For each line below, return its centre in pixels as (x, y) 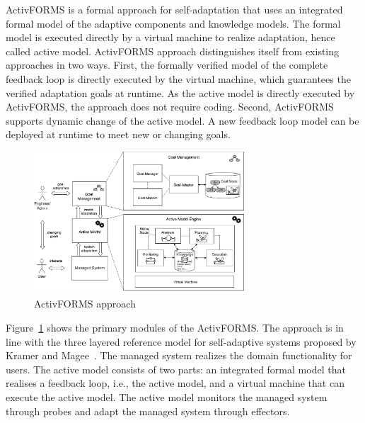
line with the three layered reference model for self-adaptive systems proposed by (181, 341)
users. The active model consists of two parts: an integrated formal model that (176, 369)
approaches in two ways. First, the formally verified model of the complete (167, 65)
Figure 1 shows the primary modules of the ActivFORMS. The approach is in (175, 327)
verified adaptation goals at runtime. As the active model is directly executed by (180, 92)
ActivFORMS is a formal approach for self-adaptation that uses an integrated (174, 9)
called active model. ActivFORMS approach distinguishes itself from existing (173, 51)
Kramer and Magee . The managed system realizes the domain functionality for (179, 355)
